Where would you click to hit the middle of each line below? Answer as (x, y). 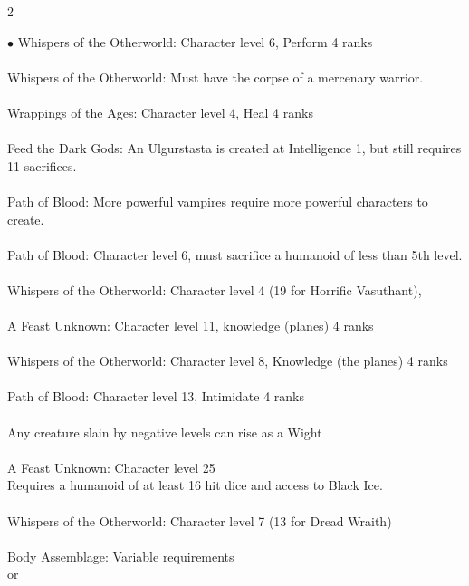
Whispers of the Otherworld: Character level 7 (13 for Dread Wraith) (200, 520)
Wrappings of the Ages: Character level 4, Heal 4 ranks (160, 112)
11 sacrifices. (42, 165)
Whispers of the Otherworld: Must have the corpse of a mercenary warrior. (215, 77)
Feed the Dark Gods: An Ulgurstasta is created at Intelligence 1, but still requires (234, 148)
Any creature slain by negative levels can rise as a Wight (165, 432)
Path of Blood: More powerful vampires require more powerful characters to (218, 201)
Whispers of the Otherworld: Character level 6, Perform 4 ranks (195, 41)
